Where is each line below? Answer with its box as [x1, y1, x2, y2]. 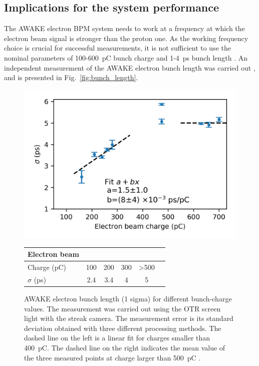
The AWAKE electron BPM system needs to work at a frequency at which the [4, 23, 245, 34]
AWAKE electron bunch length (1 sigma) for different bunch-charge [24, 293, 232, 304]
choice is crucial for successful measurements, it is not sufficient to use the [4, 43, 231, 53]
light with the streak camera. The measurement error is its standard [24, 313, 233, 323]
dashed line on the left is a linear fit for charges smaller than [24, 332, 210, 343]
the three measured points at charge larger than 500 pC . [24, 352, 201, 362]
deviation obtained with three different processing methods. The [24, 322, 221, 333]
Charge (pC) [28, 262, 67, 272]
